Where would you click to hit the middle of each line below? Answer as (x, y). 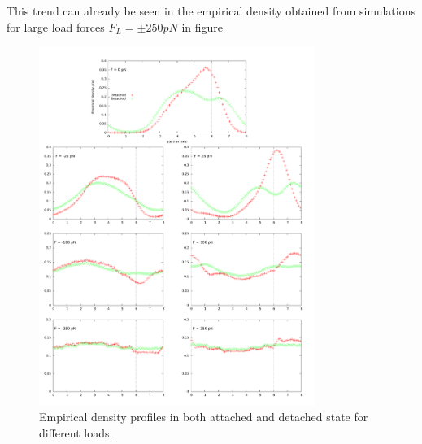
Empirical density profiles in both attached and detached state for (204, 417)
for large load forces (56, 26)
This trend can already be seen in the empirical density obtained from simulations (211, 11)
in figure (202, 26)
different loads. (76, 432)
